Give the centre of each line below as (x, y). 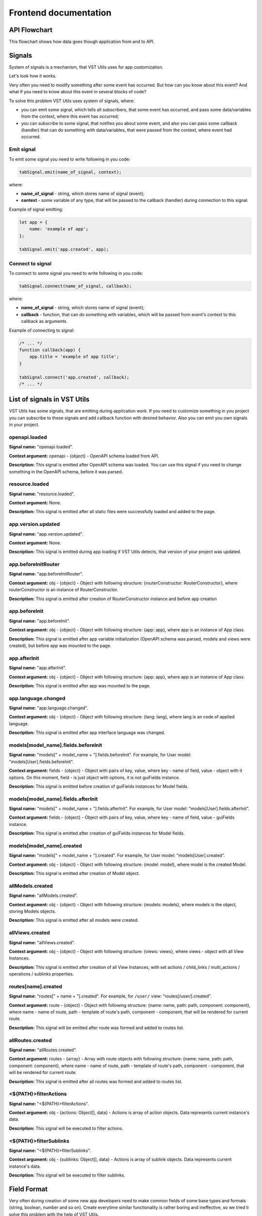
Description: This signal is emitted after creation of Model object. (74, 874)
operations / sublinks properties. (41, 974)
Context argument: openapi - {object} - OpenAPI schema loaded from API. (84, 456)
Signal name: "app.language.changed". (49, 708)
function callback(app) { (50, 350)
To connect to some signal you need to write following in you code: (76, 273)
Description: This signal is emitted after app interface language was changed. (87, 733)
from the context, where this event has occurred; (70, 116)
